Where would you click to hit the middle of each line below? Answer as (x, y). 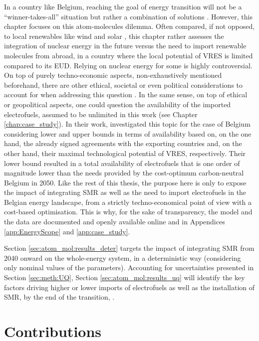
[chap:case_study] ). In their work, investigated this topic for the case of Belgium (127, 124)
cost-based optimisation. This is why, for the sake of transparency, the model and (128, 212)
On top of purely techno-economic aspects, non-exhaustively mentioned (113, 75)
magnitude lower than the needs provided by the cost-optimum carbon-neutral (124, 173)
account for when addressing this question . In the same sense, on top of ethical (126, 94)
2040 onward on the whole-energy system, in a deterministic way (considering (123, 257)
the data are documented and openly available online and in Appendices (115, 222)
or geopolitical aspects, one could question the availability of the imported (118, 104)
